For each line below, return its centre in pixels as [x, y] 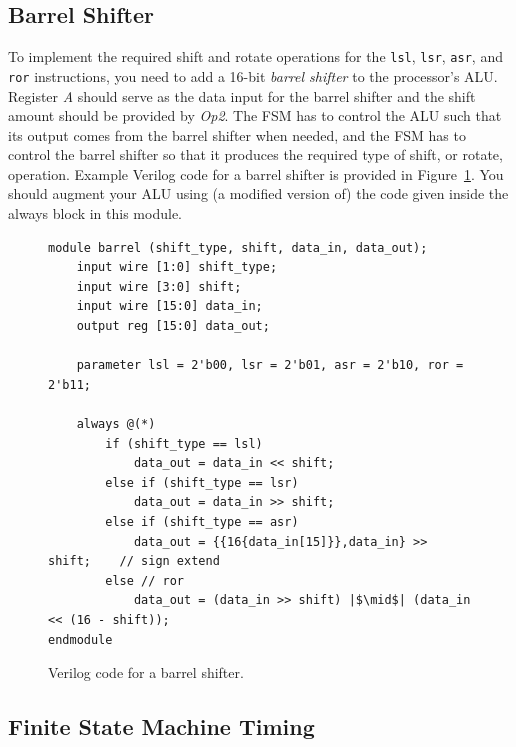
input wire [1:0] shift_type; [177, 267]
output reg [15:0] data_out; [173, 326]
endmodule [80, 639]
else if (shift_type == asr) [202, 521]
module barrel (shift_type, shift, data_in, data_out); [238, 247]
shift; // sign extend [134, 561]
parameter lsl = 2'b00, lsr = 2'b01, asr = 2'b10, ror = [270, 365]
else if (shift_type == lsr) [202, 482]
